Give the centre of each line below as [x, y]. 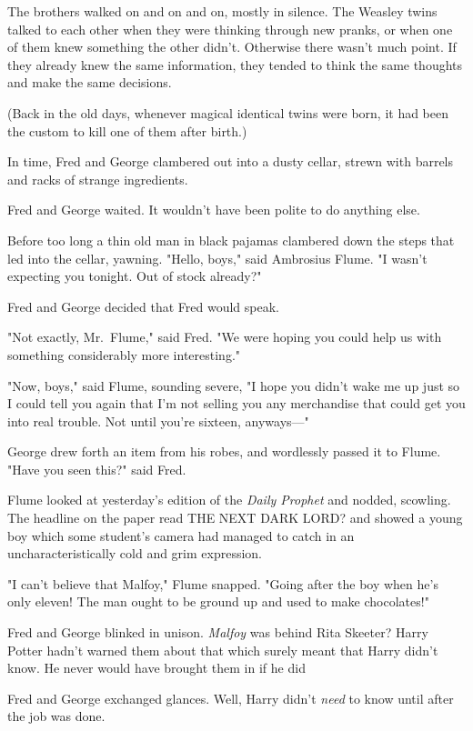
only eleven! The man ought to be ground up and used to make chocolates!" [218, 601]
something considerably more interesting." [124, 354]
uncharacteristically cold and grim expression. [135, 553]
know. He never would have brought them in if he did [156, 668]
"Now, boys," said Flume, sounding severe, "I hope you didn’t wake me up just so [234, 385]
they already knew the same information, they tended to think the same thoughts [235, 64]
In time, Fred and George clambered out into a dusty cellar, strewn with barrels [231, 161]
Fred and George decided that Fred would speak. [143, 306]
